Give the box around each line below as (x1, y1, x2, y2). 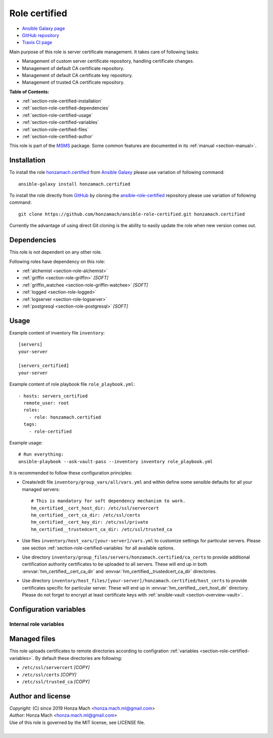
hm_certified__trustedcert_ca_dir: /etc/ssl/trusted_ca (31, 526, 172, 532)
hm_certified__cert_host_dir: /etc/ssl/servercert (31, 505, 159, 511)
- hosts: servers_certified (18, 393, 88, 399)
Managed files (9, 635, 56, 643)
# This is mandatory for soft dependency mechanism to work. (31, 498, 186, 504)
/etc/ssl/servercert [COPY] (22, 665, 90, 671)
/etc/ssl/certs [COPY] (22, 672, 77, 678)
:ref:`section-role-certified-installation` (22, 98, 103, 104)
